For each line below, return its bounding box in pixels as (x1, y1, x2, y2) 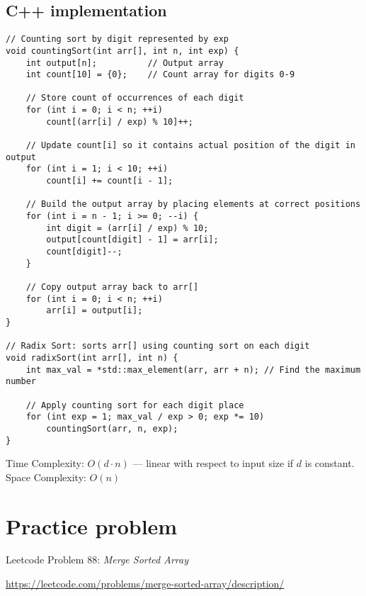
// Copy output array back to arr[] (25, 281, 199, 292)
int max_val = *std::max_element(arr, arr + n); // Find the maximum (25, 364, 361, 375)
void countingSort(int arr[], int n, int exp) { (6, 45, 239, 56)
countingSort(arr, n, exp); (46, 423, 178, 434)
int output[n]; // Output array (25, 57, 224, 68)
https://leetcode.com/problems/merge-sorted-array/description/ (6, 576, 285, 591)
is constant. (304, 456, 355, 471)
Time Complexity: (6, 456, 84, 471)
